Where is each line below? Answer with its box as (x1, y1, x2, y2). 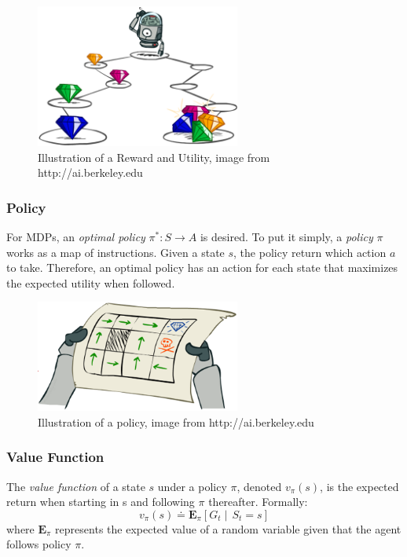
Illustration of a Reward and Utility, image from (38, 148, 270, 165)
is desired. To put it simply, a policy (200, 229, 373, 245)
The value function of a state (6, 478, 145, 494)
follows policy (6, 536, 71, 552)
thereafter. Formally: (208, 493, 308, 510)
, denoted (236, 478, 282, 494)
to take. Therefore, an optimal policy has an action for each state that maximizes (6, 259, 398, 276)
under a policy (157, 478, 227, 494)
